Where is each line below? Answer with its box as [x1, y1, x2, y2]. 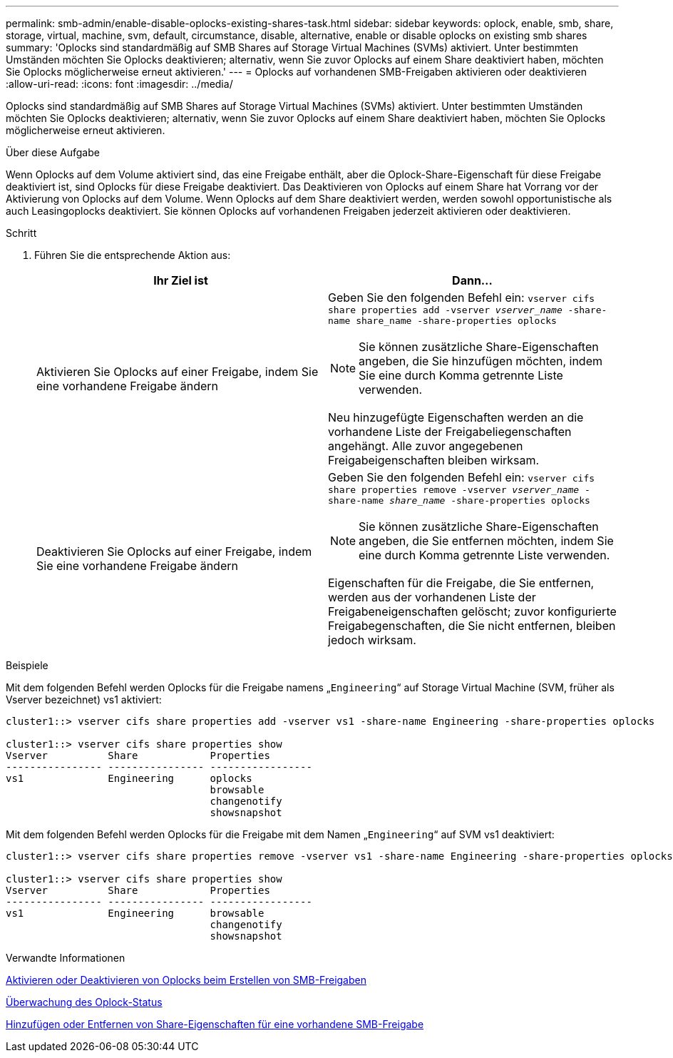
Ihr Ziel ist [153, 273, 208, 288]
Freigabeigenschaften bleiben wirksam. [328, 453, 540, 467]
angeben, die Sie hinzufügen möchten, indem [359, 354, 603, 368]
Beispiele [6, 659, 48, 671]
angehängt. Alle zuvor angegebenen [328, 439, 523, 453]
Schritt [6, 227, 37, 239]
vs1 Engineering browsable [6, 907, 264, 919]
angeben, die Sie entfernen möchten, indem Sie [359, 534, 614, 548]
